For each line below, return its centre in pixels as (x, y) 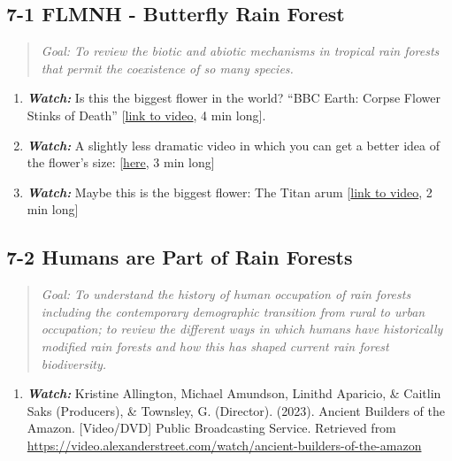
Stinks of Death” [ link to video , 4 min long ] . (146, 115)
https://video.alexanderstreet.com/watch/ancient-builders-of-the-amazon (224, 445)
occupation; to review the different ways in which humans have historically (242, 329)
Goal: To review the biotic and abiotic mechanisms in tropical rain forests (240, 51)
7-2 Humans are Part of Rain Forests (180, 257)
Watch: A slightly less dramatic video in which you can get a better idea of (233, 145)
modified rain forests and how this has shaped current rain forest (215, 346)
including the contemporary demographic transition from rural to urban (233, 311)
